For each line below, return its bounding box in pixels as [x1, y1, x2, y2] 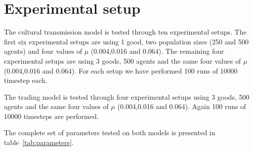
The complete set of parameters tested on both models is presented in [4, 127, 215, 138]
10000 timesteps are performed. [4, 111, 99, 121]
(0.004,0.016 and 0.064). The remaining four [90, 46, 224, 56]
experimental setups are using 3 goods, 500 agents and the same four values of [4, 55, 241, 66]
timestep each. [4, 75, 47, 85]
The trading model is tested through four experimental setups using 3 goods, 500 [4, 91, 250, 102]
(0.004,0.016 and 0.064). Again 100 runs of [117, 101, 246, 112]
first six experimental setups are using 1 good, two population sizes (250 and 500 [4, 36, 249, 46]
